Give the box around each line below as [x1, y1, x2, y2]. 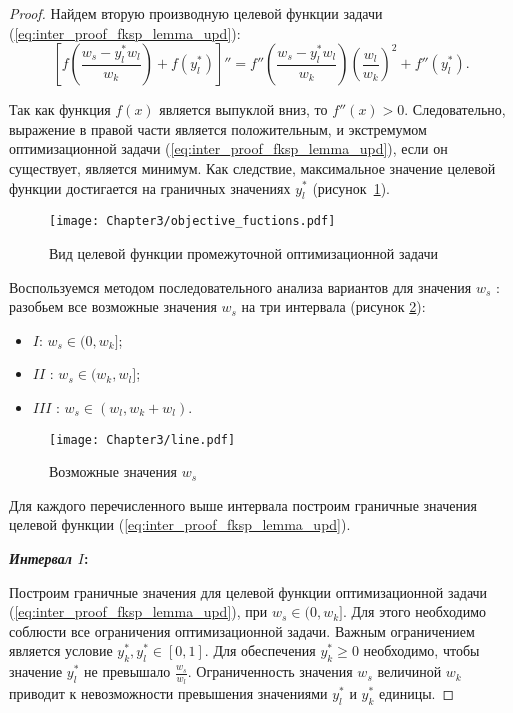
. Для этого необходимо [342, 601, 486, 622]
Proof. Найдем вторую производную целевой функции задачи [9, 3, 383, 23]
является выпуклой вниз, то [159, 99, 328, 120]
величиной [377, 661, 442, 682]
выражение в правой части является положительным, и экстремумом [9, 118, 427, 139]
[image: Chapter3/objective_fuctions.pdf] [49, 214, 336, 229]
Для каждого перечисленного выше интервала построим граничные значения [9, 494, 477, 515]
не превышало [84, 661, 171, 682]
